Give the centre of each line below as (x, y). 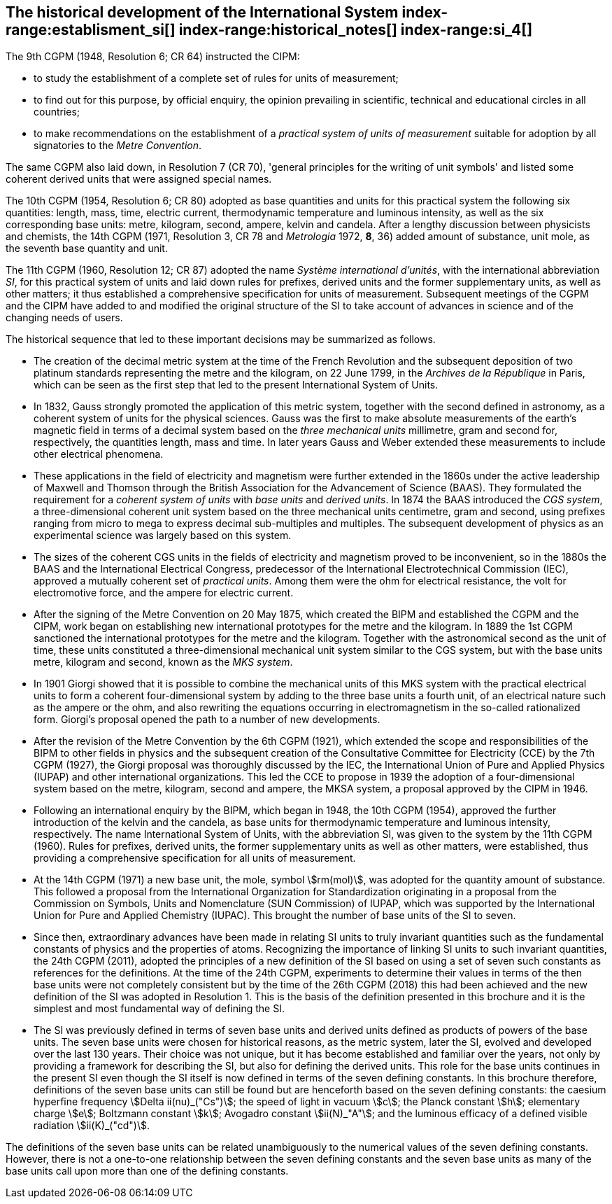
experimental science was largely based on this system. (163, 535)
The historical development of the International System (202, 12)
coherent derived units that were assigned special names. (139, 179)
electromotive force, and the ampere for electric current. (164, 593)
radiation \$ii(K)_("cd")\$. (92, 1126)
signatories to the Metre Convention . (118, 146)
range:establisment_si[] (91, 30)
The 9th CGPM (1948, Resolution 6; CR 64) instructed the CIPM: (153, 57)
